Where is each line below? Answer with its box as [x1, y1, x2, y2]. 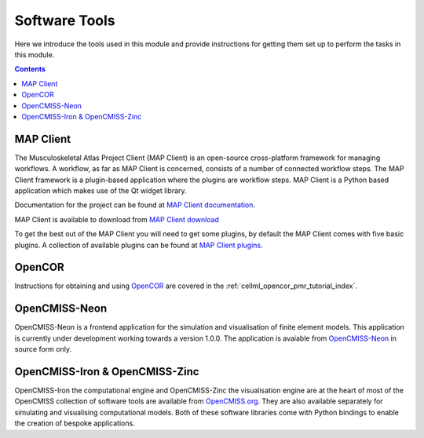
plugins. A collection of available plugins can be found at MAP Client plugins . [14, 240, 263, 250]
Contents [14, 64, 46, 74]
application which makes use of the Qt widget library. [14, 185, 188, 195]
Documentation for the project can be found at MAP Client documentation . [14, 200, 255, 210]
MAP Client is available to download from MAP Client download [14, 214, 220, 224]
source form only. [14, 345, 72, 354]
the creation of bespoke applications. [14, 418, 135, 428]
